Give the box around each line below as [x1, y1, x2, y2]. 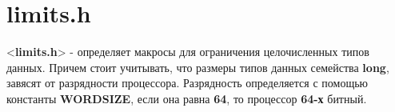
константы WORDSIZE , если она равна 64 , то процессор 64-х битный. [6, 90, 367, 106]
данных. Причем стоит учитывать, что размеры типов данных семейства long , [6, 58, 389, 75]
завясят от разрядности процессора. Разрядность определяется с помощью [6, 74, 369, 91]
